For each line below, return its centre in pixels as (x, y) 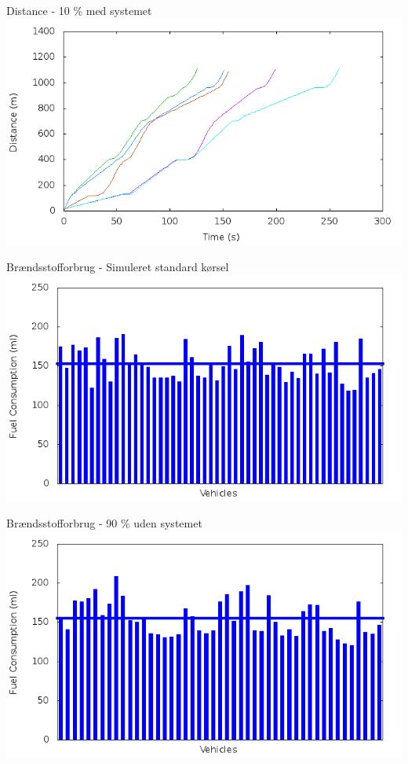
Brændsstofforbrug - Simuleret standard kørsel (118, 267)
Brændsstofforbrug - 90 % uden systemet (104, 523)
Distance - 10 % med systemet (79, 10)
